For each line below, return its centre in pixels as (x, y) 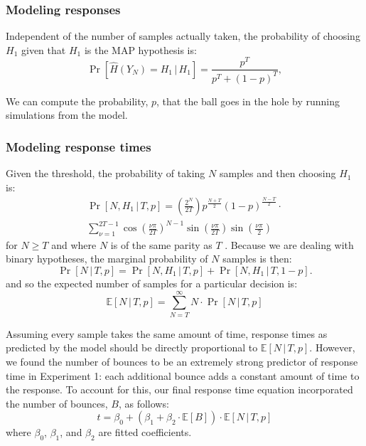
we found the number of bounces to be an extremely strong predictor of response (182, 361)
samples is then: (257, 259)
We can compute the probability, (77, 101)
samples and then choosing (278, 173)
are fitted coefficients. (145, 432)
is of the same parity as (161, 244)
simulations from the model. (67, 115)
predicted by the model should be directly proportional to (132, 347)
